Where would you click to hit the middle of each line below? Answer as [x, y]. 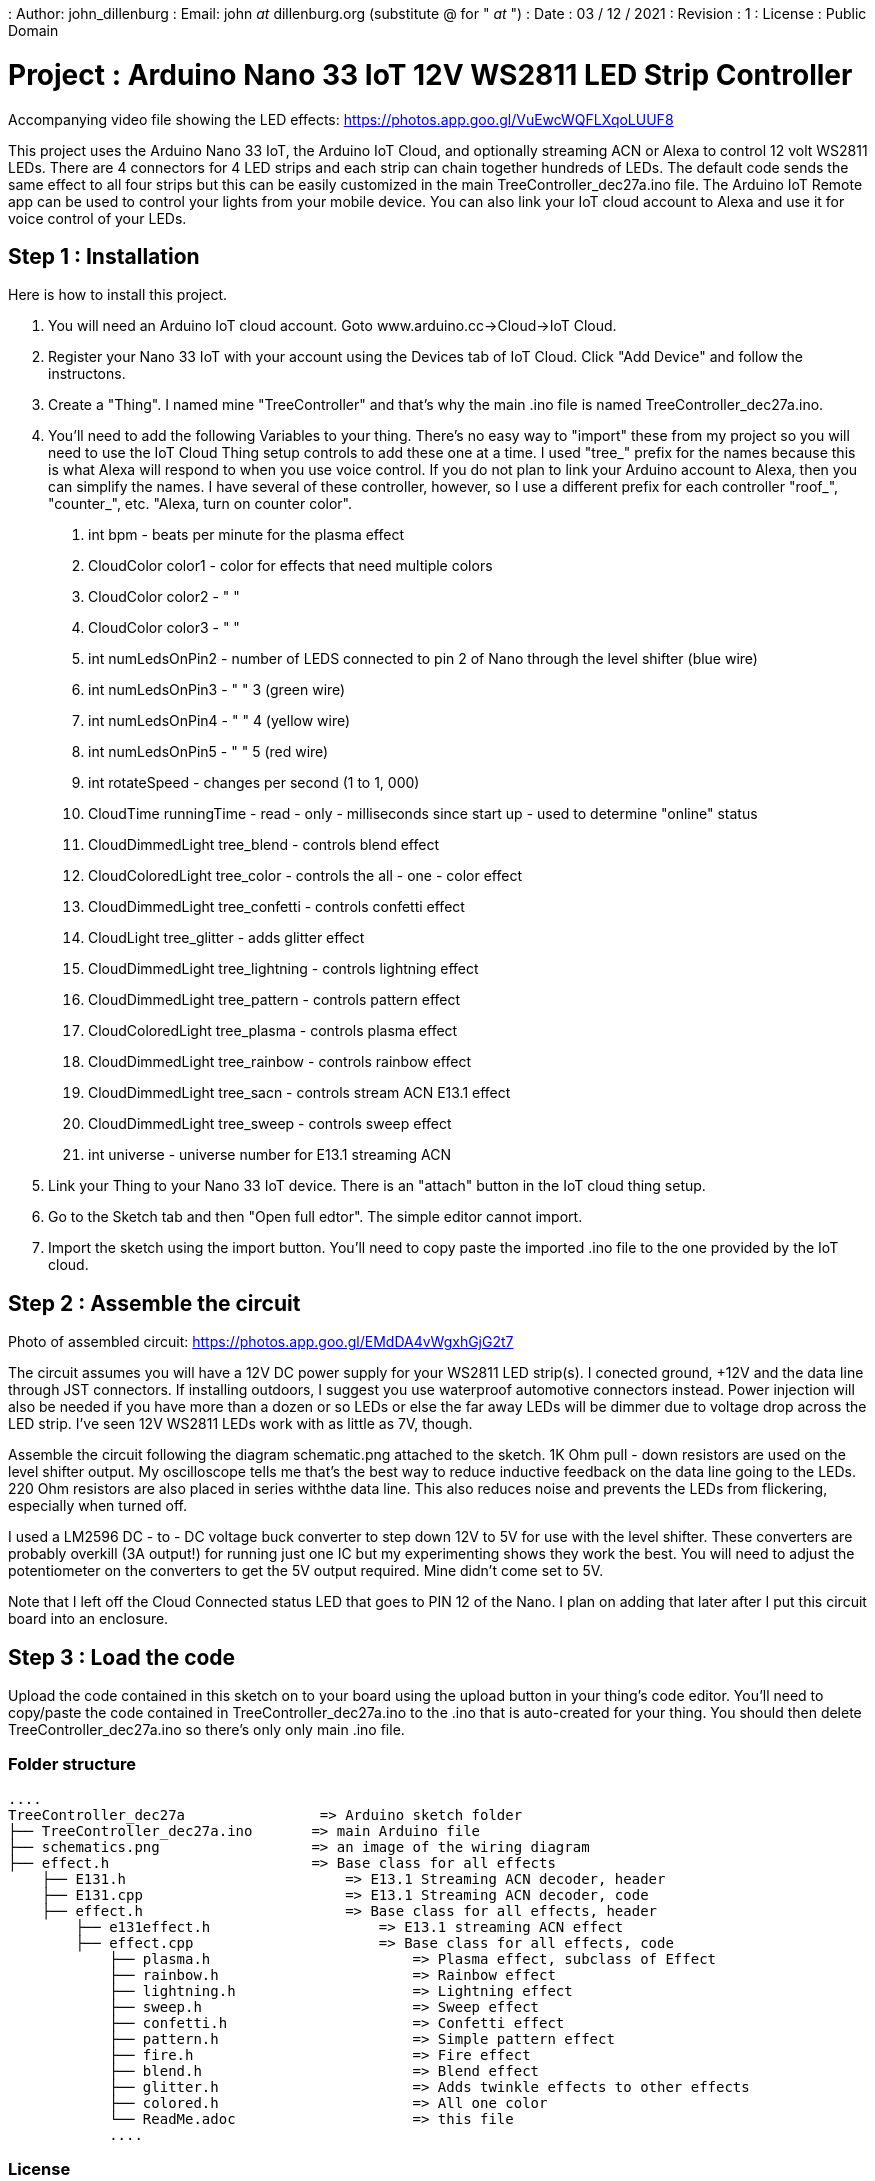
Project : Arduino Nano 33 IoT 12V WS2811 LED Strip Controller [430, 74]
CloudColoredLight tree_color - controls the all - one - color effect [305, 876]
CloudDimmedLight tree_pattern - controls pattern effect [274, 1000]
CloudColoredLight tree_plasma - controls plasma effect [273, 1031]
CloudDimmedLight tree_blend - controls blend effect [263, 845]
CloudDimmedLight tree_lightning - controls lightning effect [283, 969]
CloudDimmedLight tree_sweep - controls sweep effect [270, 1124]
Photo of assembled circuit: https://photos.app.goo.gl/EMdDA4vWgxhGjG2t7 [261, 1342]
